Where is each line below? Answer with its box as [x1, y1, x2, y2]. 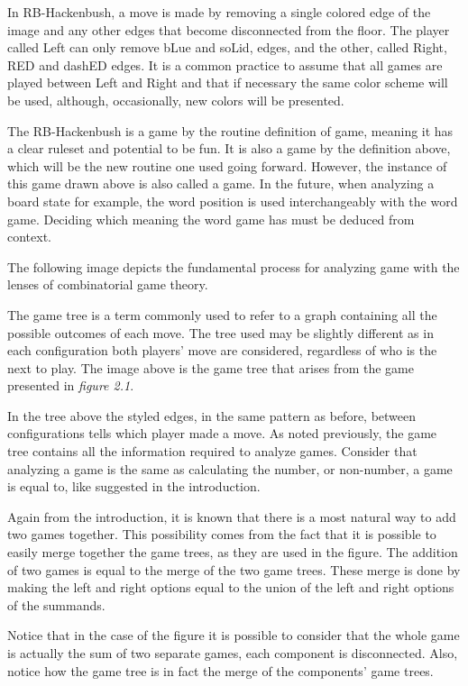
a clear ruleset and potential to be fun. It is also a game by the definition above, [7, 139, 451, 158]
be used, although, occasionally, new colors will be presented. [7, 90, 344, 109]
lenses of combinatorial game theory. [7, 275, 208, 294]
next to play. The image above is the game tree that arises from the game [7, 358, 414, 377]
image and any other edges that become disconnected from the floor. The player [7, 20, 450, 39]
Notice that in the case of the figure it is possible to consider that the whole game [7, 626, 460, 645]
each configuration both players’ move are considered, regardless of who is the [7, 341, 437, 360]
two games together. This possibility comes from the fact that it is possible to [7, 525, 436, 544]
